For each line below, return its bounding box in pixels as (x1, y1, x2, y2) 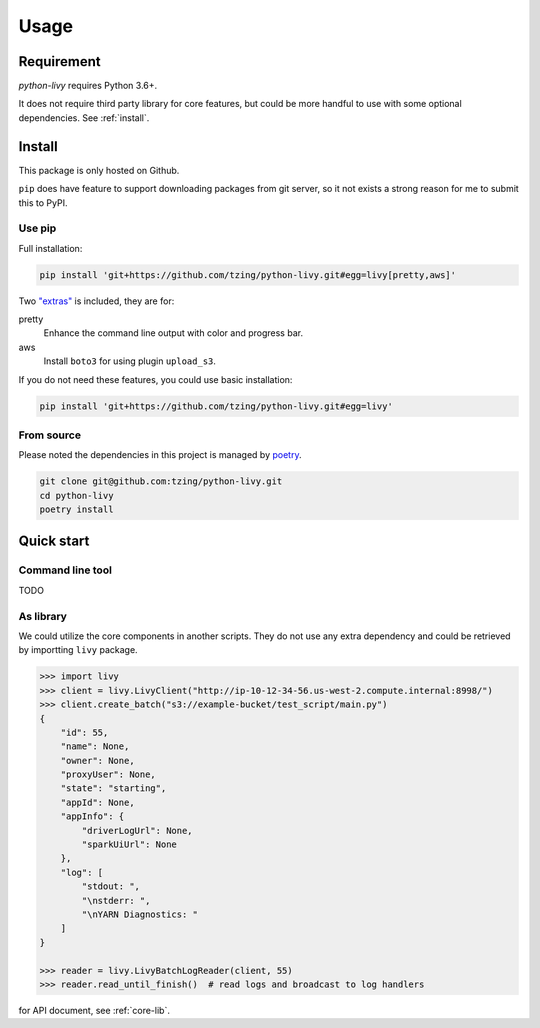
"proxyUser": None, (60, 769, 157, 780)
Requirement (18, 53, 102, 70)
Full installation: (18, 242, 83, 254)
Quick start (18, 533, 90, 550)
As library (18, 609, 67, 623)
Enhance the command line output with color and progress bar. (43, 327, 304, 339)
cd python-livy (39, 490, 114, 501)
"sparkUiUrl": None (81, 839, 177, 850)
